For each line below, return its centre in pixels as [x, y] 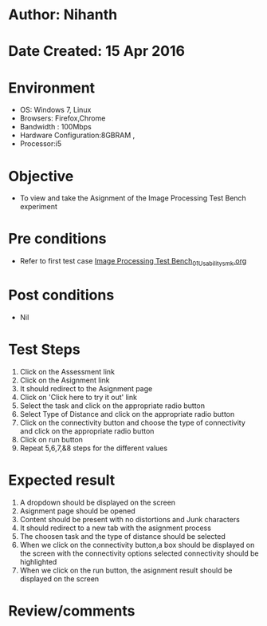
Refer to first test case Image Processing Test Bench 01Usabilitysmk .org [133, 262]
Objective [41, 176]
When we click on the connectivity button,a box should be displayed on [137, 545]
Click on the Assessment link [67, 371]
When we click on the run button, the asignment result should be [126, 570]
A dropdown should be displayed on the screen [98, 502]
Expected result [62, 480]
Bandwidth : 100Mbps [55, 127]
